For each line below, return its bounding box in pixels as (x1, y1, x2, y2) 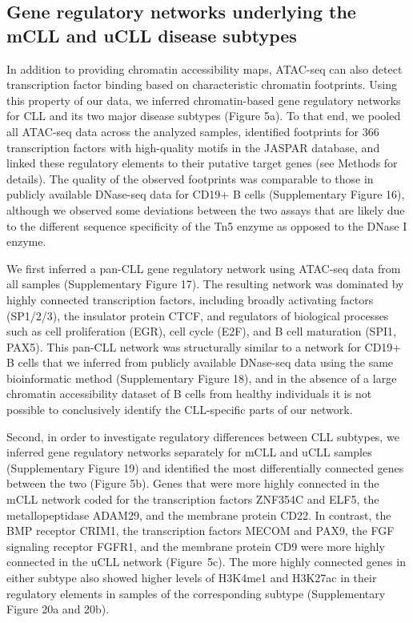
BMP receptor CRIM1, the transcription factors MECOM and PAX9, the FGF (6, 522, 395, 539)
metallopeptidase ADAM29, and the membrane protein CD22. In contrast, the (6, 506, 391, 523)
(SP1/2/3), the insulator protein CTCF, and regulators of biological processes (6, 307, 389, 324)
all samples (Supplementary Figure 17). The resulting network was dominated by (6, 275, 404, 292)
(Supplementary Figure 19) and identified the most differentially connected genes (6, 459, 404, 476)
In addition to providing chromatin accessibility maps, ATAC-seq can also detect (6, 60, 403, 77)
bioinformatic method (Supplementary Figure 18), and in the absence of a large (6, 369, 397, 386)
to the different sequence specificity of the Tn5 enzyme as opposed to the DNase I (6, 217, 407, 234)
